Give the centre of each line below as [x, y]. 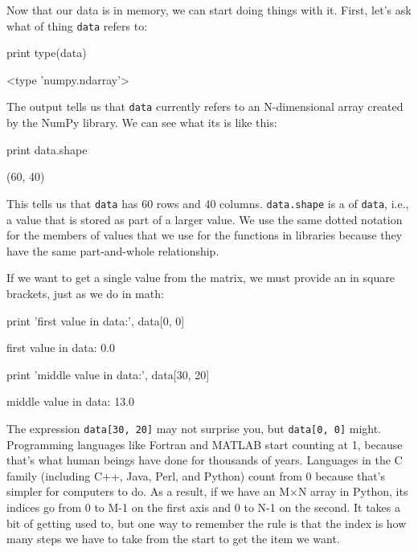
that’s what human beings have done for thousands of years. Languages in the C [205, 460]
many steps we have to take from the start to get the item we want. [173, 539]
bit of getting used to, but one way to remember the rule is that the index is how [207, 523]
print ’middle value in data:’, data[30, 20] [108, 374]
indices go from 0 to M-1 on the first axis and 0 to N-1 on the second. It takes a [204, 507]
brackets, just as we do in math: [85, 293]
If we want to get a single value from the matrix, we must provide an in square [201, 278]
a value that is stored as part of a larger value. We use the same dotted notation [205, 219]
